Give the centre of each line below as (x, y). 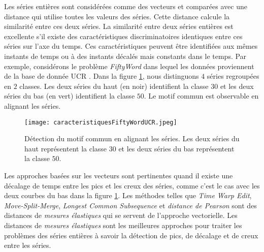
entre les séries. (28, 245)
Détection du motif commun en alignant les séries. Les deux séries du (132, 138)
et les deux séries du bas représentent (176, 148)
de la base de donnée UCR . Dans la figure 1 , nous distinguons (102, 76)
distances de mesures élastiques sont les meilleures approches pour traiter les (123, 225)
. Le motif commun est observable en (201, 96)
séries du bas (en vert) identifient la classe (70, 96)
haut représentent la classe (66, 148)
